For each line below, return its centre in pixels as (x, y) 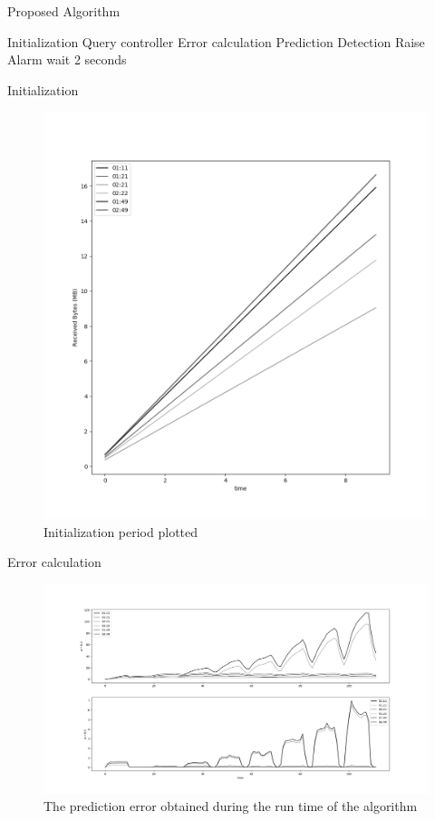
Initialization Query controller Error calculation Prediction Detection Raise (216, 41)
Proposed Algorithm (64, 11)
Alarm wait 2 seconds (67, 59)
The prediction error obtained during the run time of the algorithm (231, 806)
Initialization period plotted (121, 531)
